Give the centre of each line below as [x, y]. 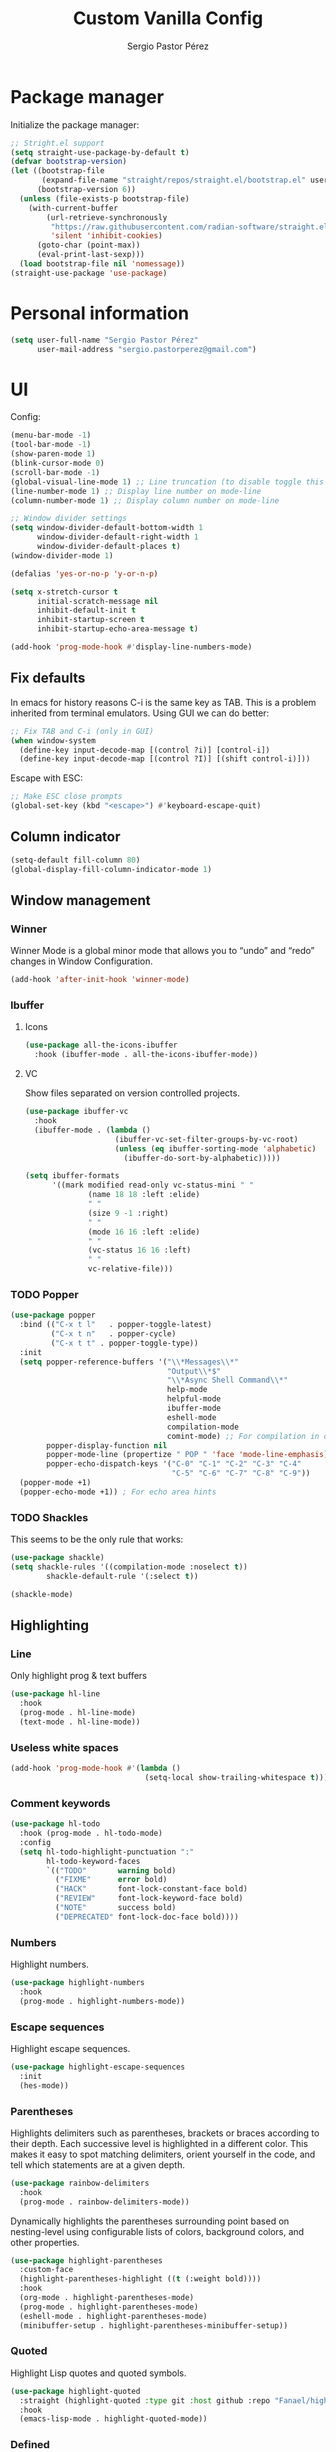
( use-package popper [53, 1315]
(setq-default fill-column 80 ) [75, 860]
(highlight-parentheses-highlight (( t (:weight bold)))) [140, 2279]
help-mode [187, 1390]
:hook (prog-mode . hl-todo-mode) [91, 1833]
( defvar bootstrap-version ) [69, 162]
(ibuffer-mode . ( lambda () [93, 1130]
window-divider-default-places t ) [109, 547]
